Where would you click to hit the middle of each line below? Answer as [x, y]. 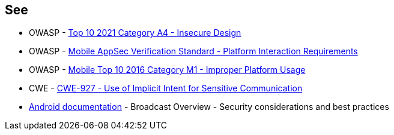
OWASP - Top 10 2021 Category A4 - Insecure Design [135, 33]
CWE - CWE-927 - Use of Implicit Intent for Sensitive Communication [166, 88]
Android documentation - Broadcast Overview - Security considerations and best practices [209, 107]
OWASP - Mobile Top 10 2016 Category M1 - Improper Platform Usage [167, 70]
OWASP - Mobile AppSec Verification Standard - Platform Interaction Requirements [193, 51]
